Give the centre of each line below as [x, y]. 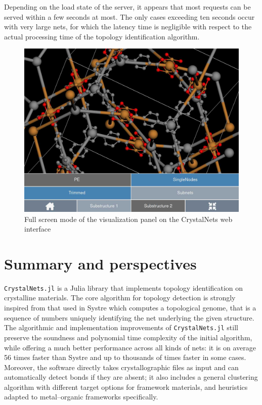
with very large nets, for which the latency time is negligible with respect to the [128, 27]
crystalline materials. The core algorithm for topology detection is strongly [120, 298]
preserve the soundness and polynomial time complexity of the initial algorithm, [128, 337]
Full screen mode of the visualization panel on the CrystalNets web [128, 219]
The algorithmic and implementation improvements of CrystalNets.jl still [121, 327]
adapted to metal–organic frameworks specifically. [81, 397]
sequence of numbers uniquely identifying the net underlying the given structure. [129, 317]
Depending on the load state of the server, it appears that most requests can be [127, 7]
